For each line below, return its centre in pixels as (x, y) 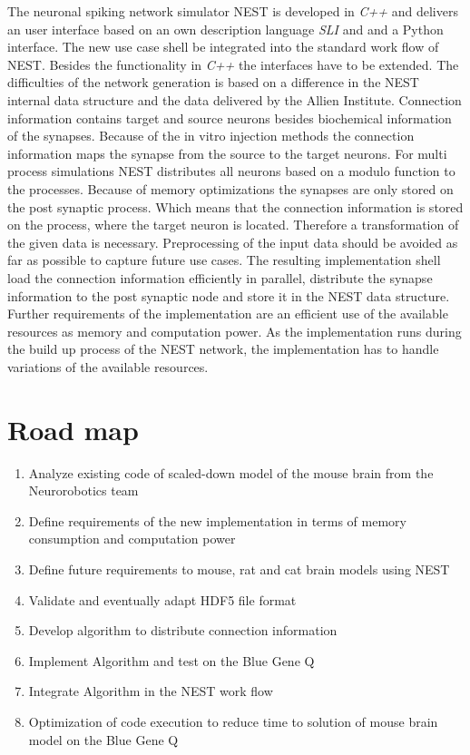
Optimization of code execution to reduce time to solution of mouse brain (233, 721)
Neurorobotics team (83, 490)
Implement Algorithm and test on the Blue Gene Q (171, 660)
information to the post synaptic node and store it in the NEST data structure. (229, 295)
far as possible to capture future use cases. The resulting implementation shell (224, 260)
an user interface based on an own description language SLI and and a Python (225, 29)
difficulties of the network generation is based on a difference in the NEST (213, 82)
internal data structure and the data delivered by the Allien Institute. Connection (235, 99)
